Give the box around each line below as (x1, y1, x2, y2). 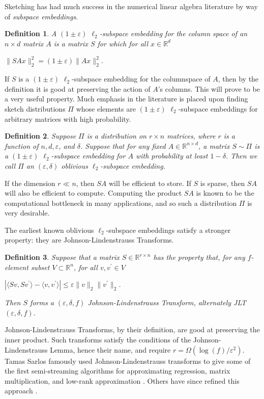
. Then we (225, 150, 257, 161)
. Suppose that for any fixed (80, 140, 166, 151)
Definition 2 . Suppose (5, 130, 76, 141)
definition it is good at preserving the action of (5, 83, 151, 94)
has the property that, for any (153, 252, 245, 262)
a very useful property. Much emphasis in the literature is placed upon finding (5, 93, 248, 104)
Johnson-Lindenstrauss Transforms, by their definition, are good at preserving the (5, 324, 260, 335)
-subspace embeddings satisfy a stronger (106, 224, 231, 235)
